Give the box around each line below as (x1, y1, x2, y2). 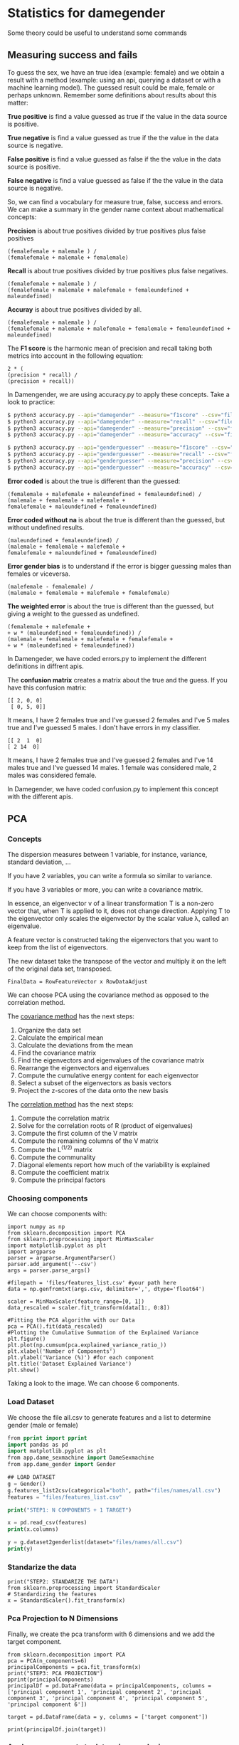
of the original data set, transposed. (7, 964, 112, 973)
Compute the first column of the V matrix (17, 1129, 138, 1138)
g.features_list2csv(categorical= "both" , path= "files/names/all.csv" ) (7, 1487, 221, 1494)
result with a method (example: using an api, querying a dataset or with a (7, 75, 221, 84)
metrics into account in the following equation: (7, 351, 144, 360)
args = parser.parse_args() (7, 1267, 91, 1275)
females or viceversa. (7, 569, 70, 578)
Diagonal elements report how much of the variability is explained (17, 1161, 211, 1169)
